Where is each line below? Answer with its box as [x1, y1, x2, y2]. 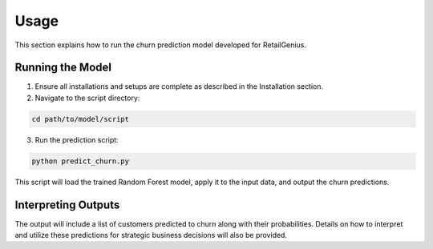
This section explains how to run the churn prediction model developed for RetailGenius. [14, 40, 306, 50]
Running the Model [14, 61, 112, 74]
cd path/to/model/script [31, 114, 130, 123]
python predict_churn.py [31, 156, 130, 166]
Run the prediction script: [34, 135, 119, 144]
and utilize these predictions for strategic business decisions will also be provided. [14, 231, 288, 240]
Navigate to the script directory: [34, 93, 140, 102]
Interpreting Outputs [14, 198, 120, 211]
